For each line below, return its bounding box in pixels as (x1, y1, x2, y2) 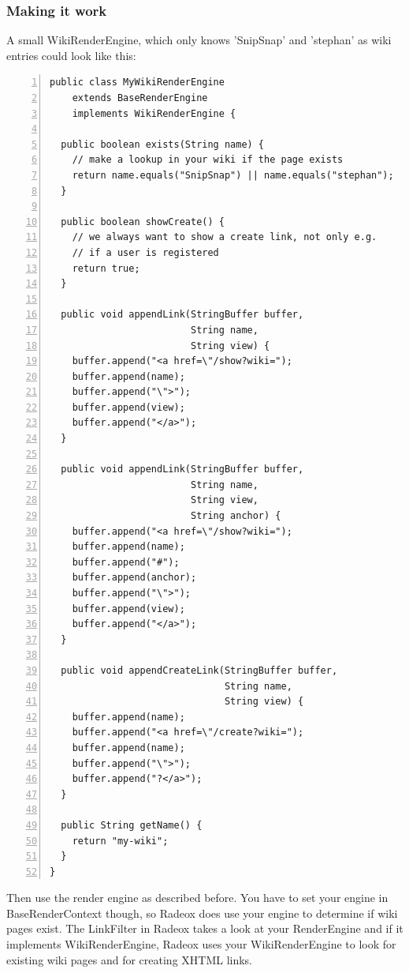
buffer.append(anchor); (72, 572, 197, 584)
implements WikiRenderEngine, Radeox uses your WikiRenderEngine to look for (6, 936, 396, 952)
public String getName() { (61, 819, 203, 831)
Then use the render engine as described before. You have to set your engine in (6, 889, 389, 906)
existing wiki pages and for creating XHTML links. (6, 951, 253, 967)
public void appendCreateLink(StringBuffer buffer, (61, 664, 338, 676)
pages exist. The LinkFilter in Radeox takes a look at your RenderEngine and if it (6, 920, 403, 937)
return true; (72, 262, 140, 274)
